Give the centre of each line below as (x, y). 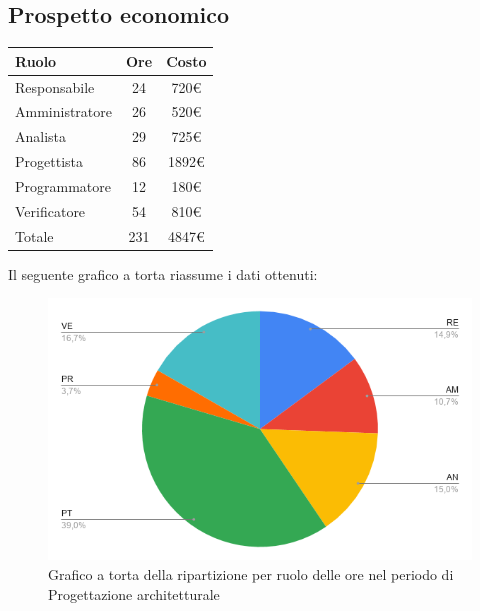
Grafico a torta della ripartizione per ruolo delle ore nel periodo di (251, 574)
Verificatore (50, 210)
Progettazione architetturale (134, 593)
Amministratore (63, 111)
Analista (41, 136)
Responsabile (55, 86)
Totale (34, 235)
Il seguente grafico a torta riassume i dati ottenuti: (163, 273)
